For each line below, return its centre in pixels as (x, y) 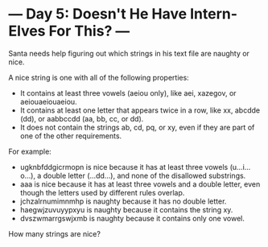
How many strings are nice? (54, 233)
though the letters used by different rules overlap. (102, 192)
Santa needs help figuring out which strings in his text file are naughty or (129, 53)
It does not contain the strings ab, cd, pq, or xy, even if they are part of (137, 127)
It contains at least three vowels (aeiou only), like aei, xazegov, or (128, 93)
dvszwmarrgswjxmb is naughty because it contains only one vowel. (132, 218)
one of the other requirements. (71, 136)
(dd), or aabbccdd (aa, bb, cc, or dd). (82, 118)
